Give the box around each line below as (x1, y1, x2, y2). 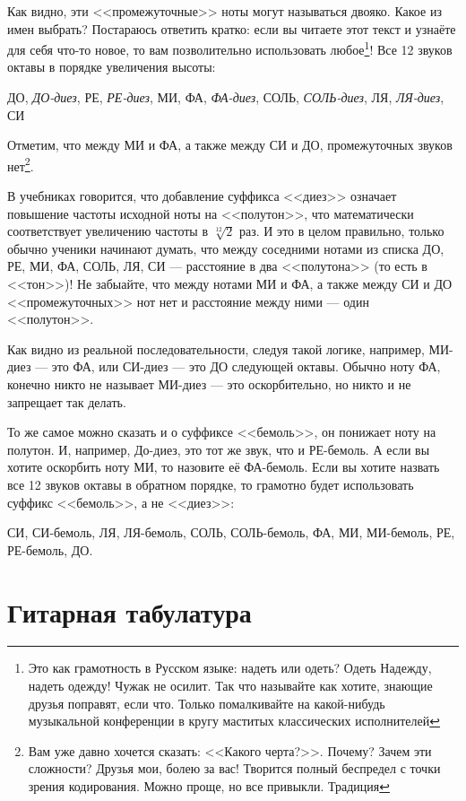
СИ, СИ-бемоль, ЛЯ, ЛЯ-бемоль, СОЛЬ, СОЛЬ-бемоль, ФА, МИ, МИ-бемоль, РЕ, (7, 523, 455, 542)
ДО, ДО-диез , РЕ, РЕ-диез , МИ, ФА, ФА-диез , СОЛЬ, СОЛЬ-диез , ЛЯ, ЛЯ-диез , (7, 88, 444, 107)
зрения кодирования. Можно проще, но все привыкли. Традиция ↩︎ (28, 777, 390, 796)
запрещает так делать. (7, 392, 126, 411)
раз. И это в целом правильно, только (239, 222, 444, 240)
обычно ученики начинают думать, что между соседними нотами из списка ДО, (7, 239, 444, 257)
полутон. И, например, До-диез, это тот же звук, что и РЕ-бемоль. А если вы (7, 440, 430, 458)
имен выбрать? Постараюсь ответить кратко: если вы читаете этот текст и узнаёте (7, 19, 456, 38)
